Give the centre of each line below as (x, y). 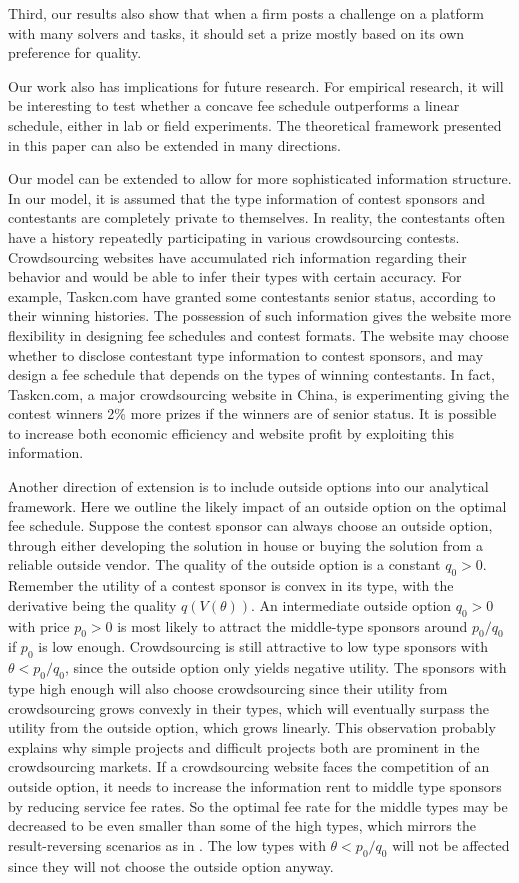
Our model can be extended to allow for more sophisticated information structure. (260, 178)
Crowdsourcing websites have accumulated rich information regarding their (237, 256)
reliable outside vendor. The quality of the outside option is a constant (224, 564)
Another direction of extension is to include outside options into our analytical (248, 486)
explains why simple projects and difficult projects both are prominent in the (244, 746)
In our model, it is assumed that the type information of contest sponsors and (247, 197)
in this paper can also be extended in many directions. (174, 144)
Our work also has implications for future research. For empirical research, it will (256, 85)
